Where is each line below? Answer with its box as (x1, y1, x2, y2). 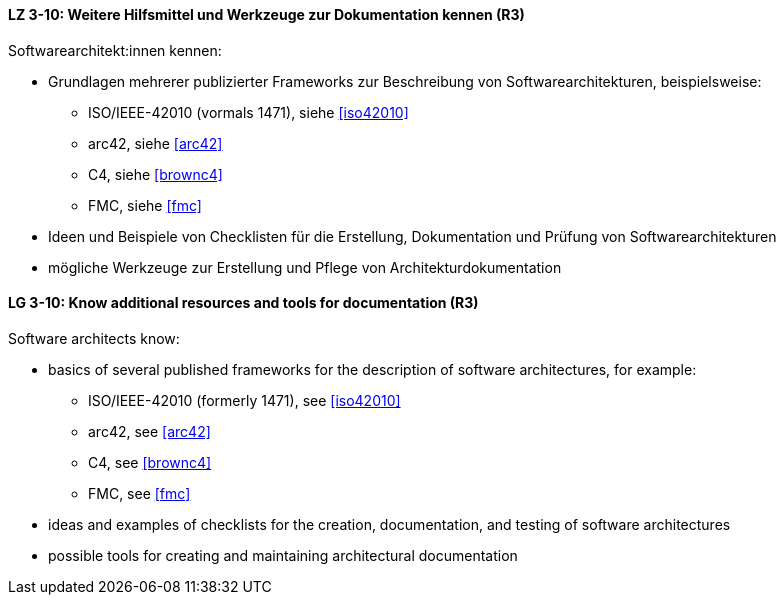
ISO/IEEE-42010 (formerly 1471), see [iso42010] (88, 391, 401, 409)
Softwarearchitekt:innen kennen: (8, 41, 222, 59)
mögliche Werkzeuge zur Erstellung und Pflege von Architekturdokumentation (48, 258, 562, 276)
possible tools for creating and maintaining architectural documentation (48, 546, 518, 564)
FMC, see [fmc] (88, 484, 191, 502)
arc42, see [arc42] (88, 422, 211, 440)
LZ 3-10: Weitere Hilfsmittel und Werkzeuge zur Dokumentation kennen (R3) (8, 6, 525, 23)
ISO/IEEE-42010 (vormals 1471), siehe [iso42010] (88, 103, 409, 121)
